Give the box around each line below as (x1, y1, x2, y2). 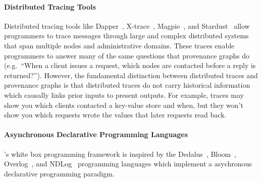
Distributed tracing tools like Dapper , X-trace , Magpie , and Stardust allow (4, 20, 250, 31)
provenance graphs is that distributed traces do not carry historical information (4, 80, 250, 90)
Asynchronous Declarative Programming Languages (4, 129, 188, 140)
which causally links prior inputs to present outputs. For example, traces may (4, 89, 244, 100)
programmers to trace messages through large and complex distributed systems (4, 30, 249, 41)
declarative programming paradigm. (4, 168, 115, 178)
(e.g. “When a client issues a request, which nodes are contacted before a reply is (4, 60, 256, 71)
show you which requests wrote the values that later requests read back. (4, 109, 227, 120)
